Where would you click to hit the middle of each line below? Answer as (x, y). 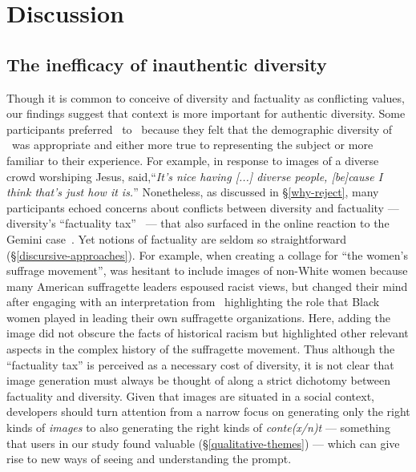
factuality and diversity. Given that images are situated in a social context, (190, 395)
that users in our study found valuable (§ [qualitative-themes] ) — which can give (203, 443)
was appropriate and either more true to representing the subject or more (192, 145)
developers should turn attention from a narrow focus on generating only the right (208, 411)
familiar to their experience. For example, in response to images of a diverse (193, 160)
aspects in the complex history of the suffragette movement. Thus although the (201, 349)
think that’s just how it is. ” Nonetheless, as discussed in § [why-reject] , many (193, 192)
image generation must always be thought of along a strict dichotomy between (198, 380)
